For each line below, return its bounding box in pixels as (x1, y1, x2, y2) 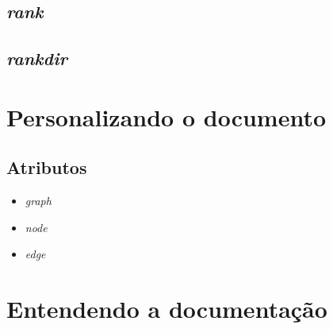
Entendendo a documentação (6, 292, 327, 325)
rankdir (6, 46, 67, 71)
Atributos (6, 155, 87, 180)
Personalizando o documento (6, 100, 327, 133)
